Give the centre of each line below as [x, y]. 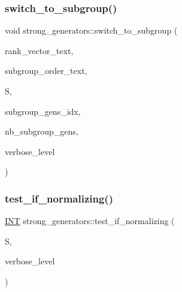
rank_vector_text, [39, 50]
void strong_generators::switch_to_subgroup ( [91, 30]
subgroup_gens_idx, [43, 111]
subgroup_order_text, [46, 71]
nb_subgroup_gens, [42, 131]
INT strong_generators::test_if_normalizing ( [90, 221]
